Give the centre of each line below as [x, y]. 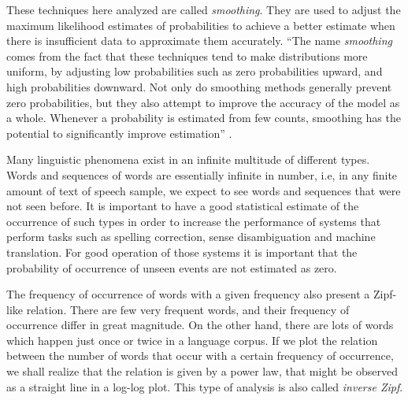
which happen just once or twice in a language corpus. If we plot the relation [192, 340]
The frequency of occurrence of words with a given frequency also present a [188, 294]
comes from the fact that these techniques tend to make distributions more [187, 56]
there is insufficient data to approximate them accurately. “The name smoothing [199, 41]
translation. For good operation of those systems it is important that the [182, 252]
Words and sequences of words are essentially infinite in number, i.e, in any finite [202, 174]
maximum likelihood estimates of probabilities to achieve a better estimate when [201, 25]
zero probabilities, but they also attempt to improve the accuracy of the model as [203, 102]
